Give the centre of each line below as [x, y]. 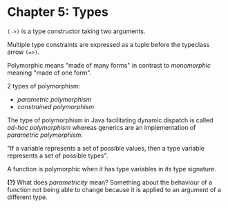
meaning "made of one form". [49, 73]
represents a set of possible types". [58, 155]
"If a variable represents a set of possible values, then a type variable [106, 148]
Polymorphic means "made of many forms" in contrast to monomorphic [109, 65]
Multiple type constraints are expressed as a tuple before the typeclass [108, 44]
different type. [28, 197]
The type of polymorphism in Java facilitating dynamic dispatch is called [110, 120]
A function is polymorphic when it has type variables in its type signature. [112, 169]
